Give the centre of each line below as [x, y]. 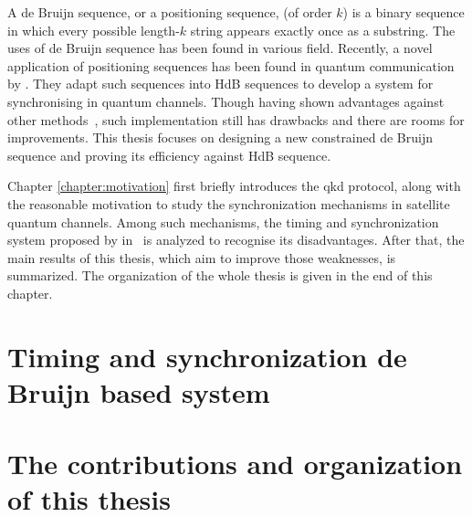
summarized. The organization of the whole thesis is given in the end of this [220, 275]
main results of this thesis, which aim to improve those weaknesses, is [202, 257]
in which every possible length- [94, 30]
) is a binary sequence [404, 12]
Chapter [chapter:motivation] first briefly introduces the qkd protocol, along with [234, 186]
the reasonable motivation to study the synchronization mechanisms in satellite [229, 203]
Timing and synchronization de [207, 356]
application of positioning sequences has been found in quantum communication [231, 65]
